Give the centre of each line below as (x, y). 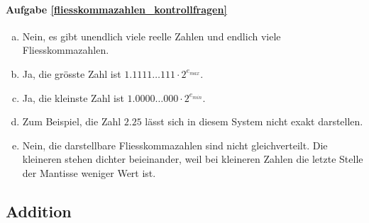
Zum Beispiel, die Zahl (72, 121)
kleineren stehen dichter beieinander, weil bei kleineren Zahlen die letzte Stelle (193, 159)
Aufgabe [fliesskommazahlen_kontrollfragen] (116, 9)
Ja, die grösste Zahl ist (72, 73)
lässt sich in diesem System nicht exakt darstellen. (254, 121)
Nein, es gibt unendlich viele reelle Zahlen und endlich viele (152, 36)
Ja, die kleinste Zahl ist (73, 97)
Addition (39, 211)
